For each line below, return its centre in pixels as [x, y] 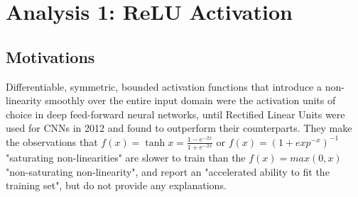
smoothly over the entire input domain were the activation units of [190, 100]
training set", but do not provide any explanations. [116, 185]
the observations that [52, 141]
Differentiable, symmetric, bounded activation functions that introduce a [164, 86]
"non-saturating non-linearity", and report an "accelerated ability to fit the [168, 171]
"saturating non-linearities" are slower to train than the [126, 158]
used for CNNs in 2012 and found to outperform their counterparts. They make [179, 128]
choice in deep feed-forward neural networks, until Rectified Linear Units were [175, 114]
